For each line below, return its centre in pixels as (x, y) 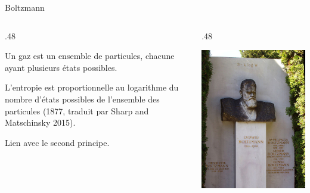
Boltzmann (25, 7)
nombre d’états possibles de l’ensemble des (82, 99)
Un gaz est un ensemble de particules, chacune (90, 56)
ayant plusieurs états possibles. (61, 67)
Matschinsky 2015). (40, 122)
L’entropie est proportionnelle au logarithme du (92, 87)
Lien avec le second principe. (57, 142)
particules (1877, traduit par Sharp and (77, 110)
